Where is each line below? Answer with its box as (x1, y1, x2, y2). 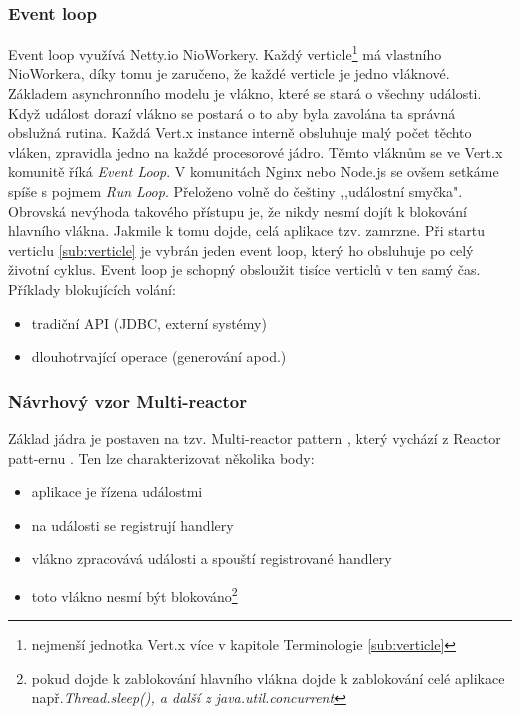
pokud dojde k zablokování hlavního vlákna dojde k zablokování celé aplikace (31, 667, 505, 688)
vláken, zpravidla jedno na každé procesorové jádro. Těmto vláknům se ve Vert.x (8, 141, 503, 162)
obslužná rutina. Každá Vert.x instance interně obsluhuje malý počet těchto (8, 122, 472, 143)
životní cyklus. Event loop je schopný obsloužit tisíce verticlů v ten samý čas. (8, 259, 481, 280)
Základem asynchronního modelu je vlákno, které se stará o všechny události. (8, 83, 482, 104)
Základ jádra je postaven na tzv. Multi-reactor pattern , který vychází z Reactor (8, 428, 501, 448)
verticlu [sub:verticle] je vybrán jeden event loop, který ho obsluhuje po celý (8, 239, 474, 260)
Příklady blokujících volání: (8, 279, 176, 299)
